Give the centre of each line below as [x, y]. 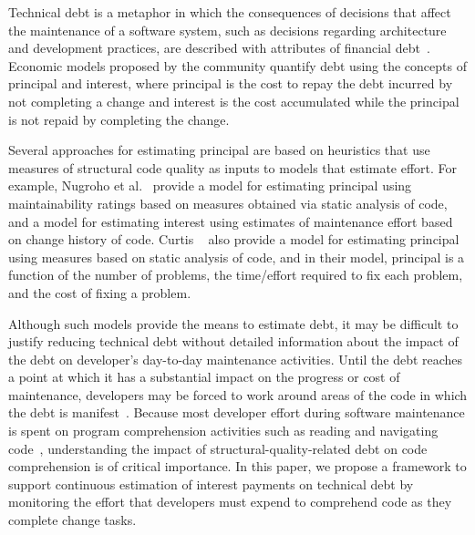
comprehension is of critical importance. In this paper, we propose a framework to [237, 466]
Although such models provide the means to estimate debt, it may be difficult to [233, 323]
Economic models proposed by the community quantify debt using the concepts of [237, 65]
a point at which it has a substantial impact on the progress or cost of [204, 377]
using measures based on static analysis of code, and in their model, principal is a [237, 257]
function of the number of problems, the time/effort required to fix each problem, [236, 275]
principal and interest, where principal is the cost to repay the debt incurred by [231, 83]
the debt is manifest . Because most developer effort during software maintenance [237, 412]
